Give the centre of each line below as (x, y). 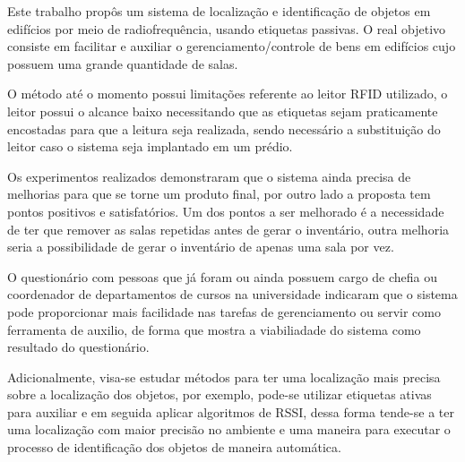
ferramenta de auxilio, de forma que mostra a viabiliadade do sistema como (214, 329)
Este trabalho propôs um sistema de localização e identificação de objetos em (219, 11)
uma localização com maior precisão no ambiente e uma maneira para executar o (229, 429)
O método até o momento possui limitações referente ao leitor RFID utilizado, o (228, 94)
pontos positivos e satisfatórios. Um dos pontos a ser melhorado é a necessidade (226, 211)
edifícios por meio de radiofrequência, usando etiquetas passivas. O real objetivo (227, 28)
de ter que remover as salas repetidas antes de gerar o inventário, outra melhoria (228, 229)
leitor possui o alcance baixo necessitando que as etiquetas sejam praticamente (223, 111)
